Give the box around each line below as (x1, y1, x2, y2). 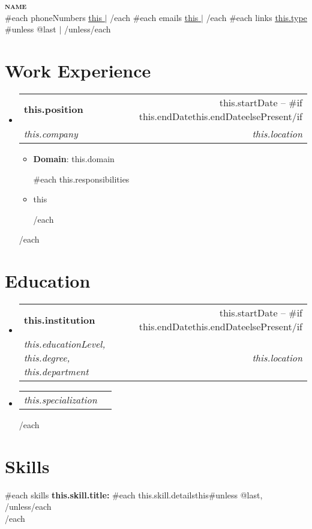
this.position (23, 102, 83, 116)
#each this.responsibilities (33, 172, 130, 185)
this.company (23, 126, 78, 141)
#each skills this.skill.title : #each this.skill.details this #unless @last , (5, 488, 263, 501)
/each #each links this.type (206, 11, 307, 23)
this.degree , (23, 351, 70, 364)
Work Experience (5, 58, 151, 82)
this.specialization (23, 393, 97, 407)
